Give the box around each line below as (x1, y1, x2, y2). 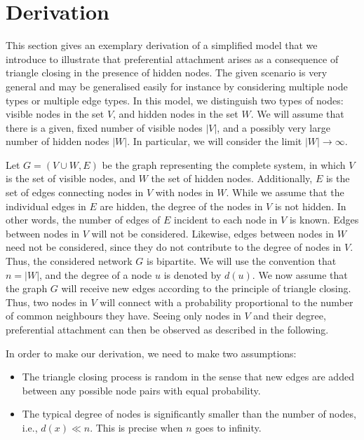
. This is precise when (90, 420, 183, 434)
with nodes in (155, 185, 214, 200)
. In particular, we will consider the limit (127, 134, 302, 149)
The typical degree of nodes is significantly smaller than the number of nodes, (22, 406, 356, 421)
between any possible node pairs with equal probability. (22, 383, 261, 397)
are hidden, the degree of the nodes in (100, 198, 263, 213)
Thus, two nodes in (6, 294, 88, 309)
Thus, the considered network (6, 254, 133, 268)
